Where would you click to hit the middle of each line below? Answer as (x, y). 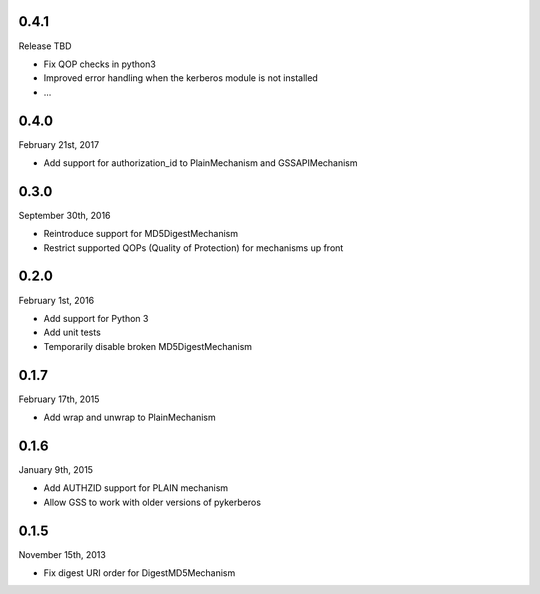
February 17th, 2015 (59, 399)
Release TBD (45, 46)
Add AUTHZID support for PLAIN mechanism (136, 488)
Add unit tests (72, 332)
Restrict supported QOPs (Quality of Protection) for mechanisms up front (193, 247)
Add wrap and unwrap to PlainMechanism (130, 417)
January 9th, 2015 (56, 469)
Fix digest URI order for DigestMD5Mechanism (139, 573)
